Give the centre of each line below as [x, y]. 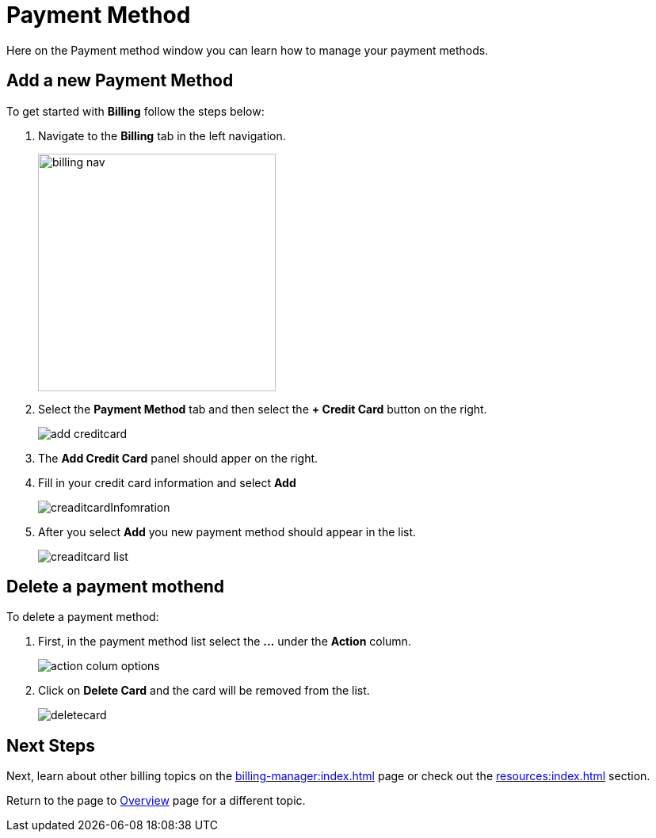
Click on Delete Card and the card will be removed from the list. [204, 691]
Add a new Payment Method [120, 81]
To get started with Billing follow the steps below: [135, 111]
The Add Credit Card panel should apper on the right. [178, 458]
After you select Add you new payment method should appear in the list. [227, 531]
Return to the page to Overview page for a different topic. [156, 801]
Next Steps [51, 745]
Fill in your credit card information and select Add [167, 482]
